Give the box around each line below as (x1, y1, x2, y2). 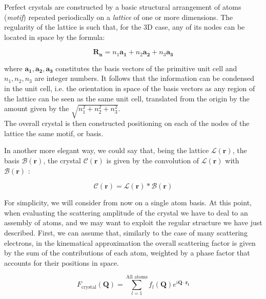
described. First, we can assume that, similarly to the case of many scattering (4, 227, 248, 238)
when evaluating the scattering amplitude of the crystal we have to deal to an (4, 207, 248, 218)
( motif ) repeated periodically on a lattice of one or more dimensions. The (4, 11, 233, 22)
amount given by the (4, 103, 69, 114)
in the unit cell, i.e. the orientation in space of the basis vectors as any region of (4, 83, 255, 94)
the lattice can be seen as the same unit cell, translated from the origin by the (4, 93, 250, 103)
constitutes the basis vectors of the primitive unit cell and (55, 62, 237, 73)
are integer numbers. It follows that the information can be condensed (34, 73, 254, 83)
